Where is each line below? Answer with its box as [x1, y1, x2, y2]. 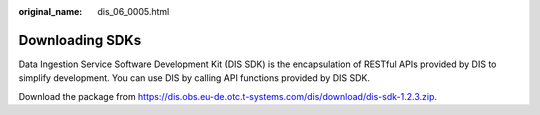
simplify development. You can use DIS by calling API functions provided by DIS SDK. [18, 72, 370, 84]
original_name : [18, 6, 83, 17]
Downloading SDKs [18, 31, 142, 49]
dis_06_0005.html [97, 6, 170, 17]
